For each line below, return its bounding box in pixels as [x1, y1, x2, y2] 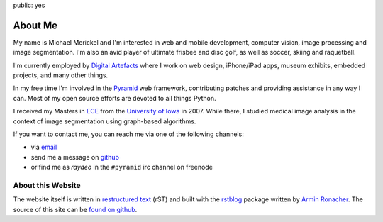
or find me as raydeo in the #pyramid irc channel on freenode [30, 163, 213, 172]
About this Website [13, 180, 81, 190]
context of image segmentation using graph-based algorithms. [13, 117, 196, 126]
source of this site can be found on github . [13, 205, 138, 213]
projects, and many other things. [13, 71, 109, 79]
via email [30, 143, 57, 152]
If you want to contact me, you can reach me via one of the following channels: [13, 130, 244, 138]
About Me [13, 19, 58, 31]
